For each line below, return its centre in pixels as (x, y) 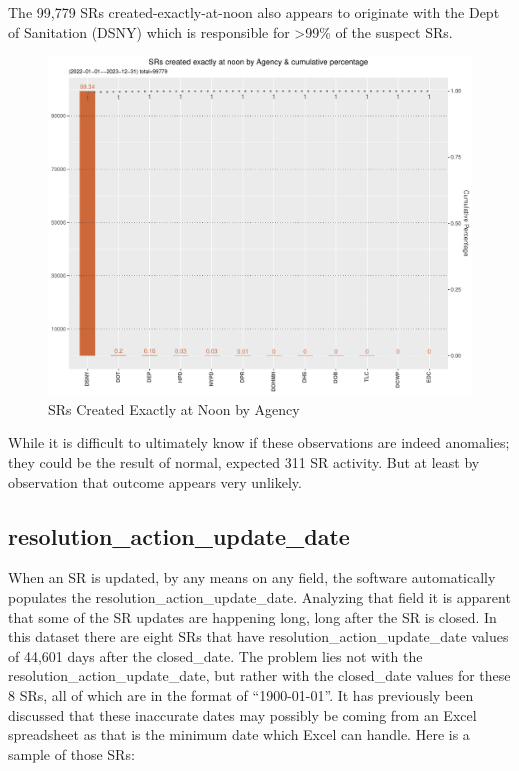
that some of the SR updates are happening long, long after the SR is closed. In (252, 616)
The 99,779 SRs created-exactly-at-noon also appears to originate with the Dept (254, 12)
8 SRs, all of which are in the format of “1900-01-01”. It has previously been (241, 695)
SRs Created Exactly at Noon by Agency (174, 408)
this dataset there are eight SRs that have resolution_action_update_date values (258, 636)
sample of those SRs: (71, 753)
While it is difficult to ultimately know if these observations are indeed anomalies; (259, 442)
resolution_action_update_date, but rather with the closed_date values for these (259, 675)
